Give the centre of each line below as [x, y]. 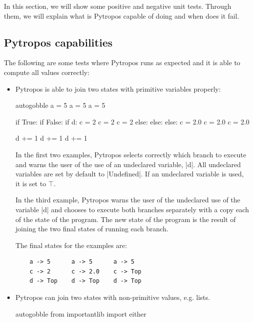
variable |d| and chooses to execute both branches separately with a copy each [132, 209]
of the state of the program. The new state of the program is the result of [126, 219]
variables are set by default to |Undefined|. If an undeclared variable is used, [129, 174]
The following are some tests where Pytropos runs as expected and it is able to [122, 62]
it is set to [31, 183]
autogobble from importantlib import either [81, 313]
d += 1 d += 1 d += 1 [51, 138]
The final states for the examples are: [71, 245]
